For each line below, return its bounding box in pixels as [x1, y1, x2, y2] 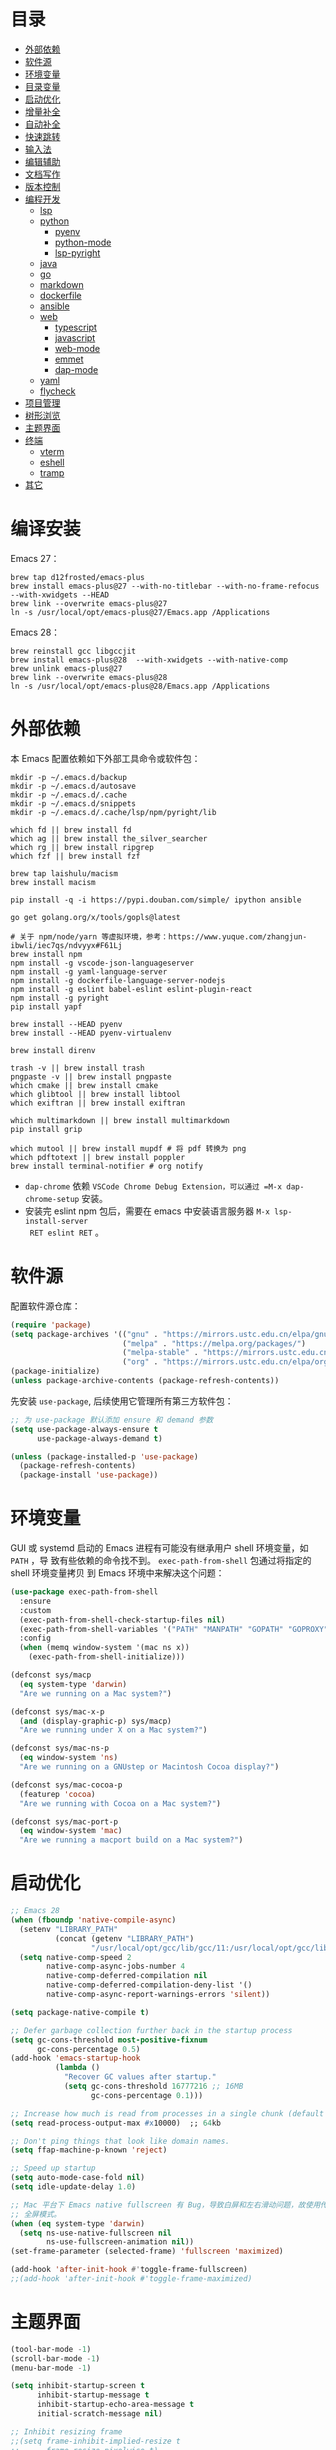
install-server [24, 1216, 89, 1226]
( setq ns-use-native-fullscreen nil [19, 2228, 172, 2238]
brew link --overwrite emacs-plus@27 [10, 598, 168, 609]
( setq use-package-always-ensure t [10, 1424, 159, 1434]
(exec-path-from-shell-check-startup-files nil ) [19, 1615, 226, 1625]
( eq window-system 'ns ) [19, 1753, 118, 1763]
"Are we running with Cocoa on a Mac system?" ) [19, 1798, 222, 1809]
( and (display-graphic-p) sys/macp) [19, 1716, 172, 1726]
